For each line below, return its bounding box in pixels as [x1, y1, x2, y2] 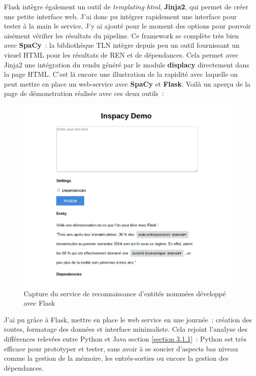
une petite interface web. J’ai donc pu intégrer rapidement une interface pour [4, 11, 237, 21]
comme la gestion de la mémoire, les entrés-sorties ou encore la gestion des [4, 353, 228, 363]
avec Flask [24, 298, 55, 308]
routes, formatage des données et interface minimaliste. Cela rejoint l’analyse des [4, 324, 248, 334]
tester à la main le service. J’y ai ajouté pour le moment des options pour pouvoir [4, 21, 251, 31]
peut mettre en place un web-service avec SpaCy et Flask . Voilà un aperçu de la [4, 78, 251, 89]
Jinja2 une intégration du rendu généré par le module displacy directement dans [4, 59, 250, 69]
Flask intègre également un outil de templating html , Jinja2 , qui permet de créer [4, 1, 249, 11]
